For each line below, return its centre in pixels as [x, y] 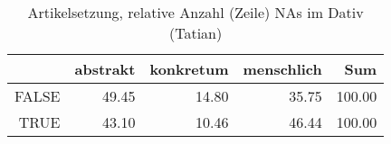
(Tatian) [195, 33]
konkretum [189, 69]
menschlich [282, 69]
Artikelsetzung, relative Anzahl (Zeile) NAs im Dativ [195, 12]
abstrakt [105, 69]
